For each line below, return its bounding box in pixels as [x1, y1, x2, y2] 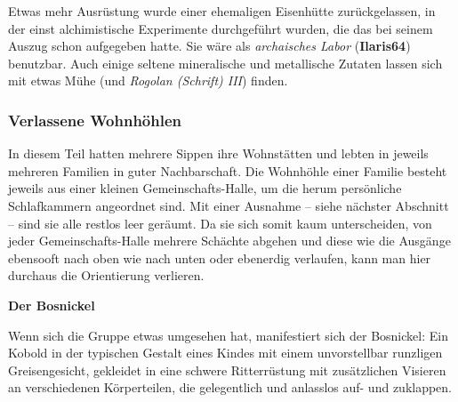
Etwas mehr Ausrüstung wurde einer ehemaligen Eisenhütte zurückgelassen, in [8, 2, 436, 20]
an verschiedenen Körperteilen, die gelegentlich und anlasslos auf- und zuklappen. [8, 378, 453, 397]
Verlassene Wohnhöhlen [8, 109, 182, 131]
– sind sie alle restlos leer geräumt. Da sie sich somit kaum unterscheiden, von [8, 213, 432, 232]
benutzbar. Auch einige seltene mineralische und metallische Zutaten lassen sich [8, 53, 443, 72]
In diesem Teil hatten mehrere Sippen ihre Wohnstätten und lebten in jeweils [8, 144, 429, 163]
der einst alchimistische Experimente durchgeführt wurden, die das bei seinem [8, 19, 433, 37]
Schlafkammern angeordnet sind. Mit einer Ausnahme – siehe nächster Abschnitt [8, 196, 449, 214]
